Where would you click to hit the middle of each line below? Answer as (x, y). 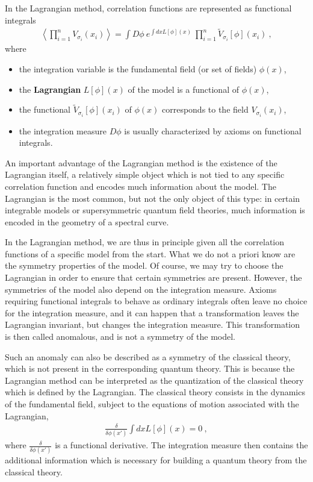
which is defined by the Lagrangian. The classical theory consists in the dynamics (155, 392)
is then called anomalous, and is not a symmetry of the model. (120, 336)
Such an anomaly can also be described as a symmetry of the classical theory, (148, 356)
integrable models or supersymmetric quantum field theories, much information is (155, 210)
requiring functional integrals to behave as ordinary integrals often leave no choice (156, 301)
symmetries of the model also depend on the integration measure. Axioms (141, 289)
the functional (45, 109)
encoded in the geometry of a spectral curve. (87, 221)
